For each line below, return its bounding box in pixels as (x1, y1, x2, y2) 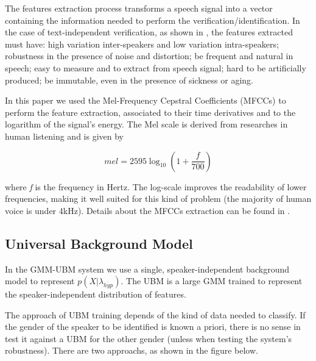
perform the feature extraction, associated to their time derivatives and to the (5, 105, 296, 118)
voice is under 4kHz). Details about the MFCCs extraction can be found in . (5, 204, 290, 216)
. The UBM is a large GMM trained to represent (121, 274, 303, 287)
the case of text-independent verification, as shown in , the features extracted (5, 26, 293, 38)
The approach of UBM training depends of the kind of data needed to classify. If (5, 308, 306, 321)
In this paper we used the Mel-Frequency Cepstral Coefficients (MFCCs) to (5, 94, 286, 107)
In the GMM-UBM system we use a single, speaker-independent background (5, 262, 290, 275)
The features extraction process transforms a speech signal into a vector (5, 2, 273, 14)
